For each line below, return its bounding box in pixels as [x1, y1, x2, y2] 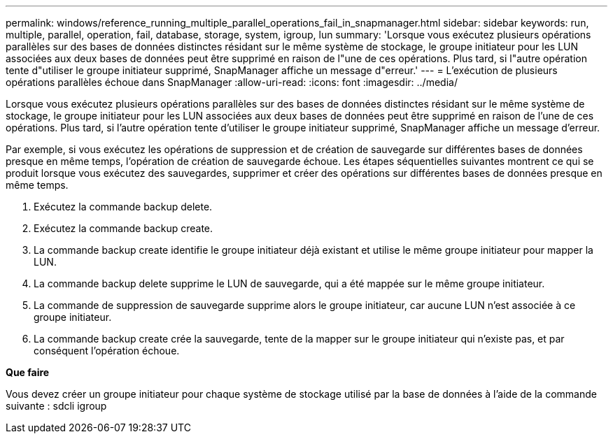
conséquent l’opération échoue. [34, 345, 180, 357]
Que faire [6, 366, 50, 378]
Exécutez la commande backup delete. [34, 201, 213, 213]
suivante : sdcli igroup [6, 400, 107, 412]
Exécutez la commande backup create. [34, 222, 213, 234]
